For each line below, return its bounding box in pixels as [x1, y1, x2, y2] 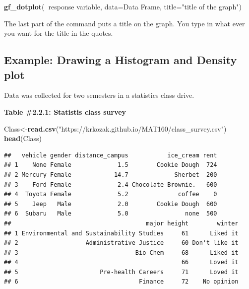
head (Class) [4, 133, 42, 144]
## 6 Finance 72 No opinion [4, 278, 239, 286]
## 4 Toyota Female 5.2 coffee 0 [4, 191, 217, 198]
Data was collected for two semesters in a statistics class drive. [4, 90, 194, 100]
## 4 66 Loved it [4, 259, 239, 266]
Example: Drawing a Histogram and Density [4, 52, 237, 68]
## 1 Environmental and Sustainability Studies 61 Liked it [4, 229, 239, 237]
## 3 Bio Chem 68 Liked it [4, 249, 239, 256]
